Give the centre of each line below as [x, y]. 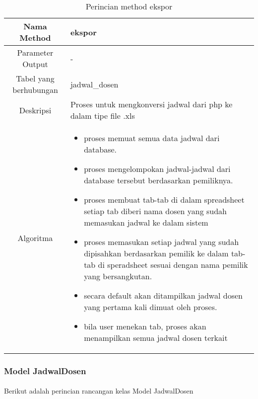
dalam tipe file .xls [102, 116]
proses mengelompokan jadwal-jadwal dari [157, 169]
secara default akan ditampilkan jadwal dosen [163, 295]
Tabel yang [35, 78]
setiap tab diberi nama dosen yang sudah [156, 211]
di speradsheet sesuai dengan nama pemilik [173, 265]
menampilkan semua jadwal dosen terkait [156, 338]
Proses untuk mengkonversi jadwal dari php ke [151, 104]
